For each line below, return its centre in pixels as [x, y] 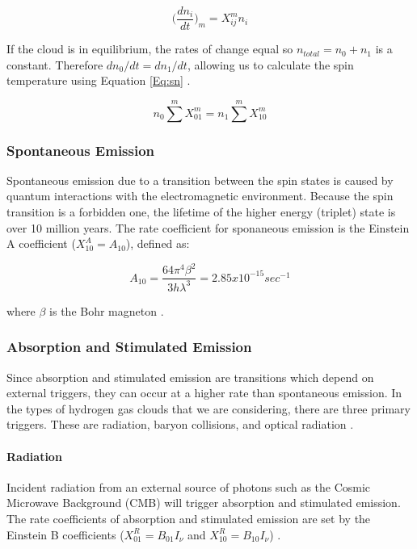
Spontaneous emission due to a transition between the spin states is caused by [200, 180]
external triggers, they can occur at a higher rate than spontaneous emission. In [204, 393]
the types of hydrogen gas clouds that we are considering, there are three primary [208, 408]
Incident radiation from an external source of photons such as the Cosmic [189, 486]
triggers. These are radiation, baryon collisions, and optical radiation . [180, 424]
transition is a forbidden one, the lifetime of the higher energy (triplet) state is [201, 212]
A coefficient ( [41, 243]
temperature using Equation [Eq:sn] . [99, 80]
